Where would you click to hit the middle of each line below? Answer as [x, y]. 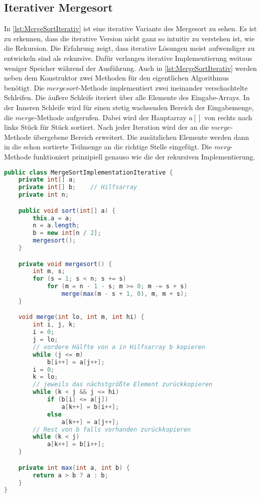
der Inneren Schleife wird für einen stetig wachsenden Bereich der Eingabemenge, [129, 107]
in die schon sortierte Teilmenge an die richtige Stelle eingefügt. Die [108, 147]
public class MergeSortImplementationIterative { [89, 172]
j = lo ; [45, 340]
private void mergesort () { [65, 264]
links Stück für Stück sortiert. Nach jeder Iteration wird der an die [107, 127]
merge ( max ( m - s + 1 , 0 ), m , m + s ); [124, 294]
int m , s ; [49, 271]
